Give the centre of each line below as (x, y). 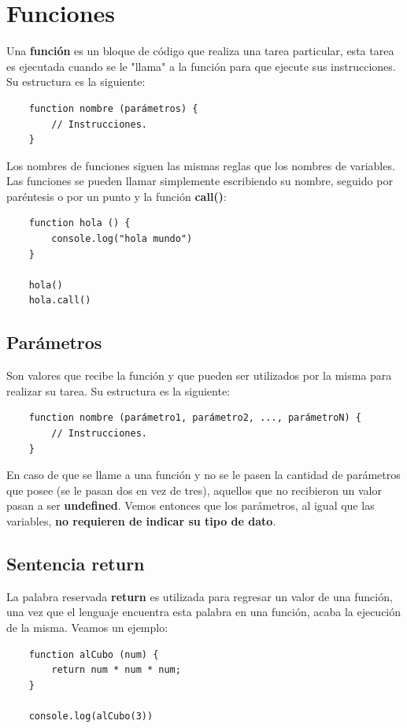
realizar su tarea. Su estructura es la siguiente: (118, 390)
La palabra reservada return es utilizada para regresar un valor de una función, (200, 596)
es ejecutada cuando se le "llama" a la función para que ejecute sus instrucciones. (201, 66)
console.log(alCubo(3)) (91, 716)
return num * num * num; (116, 670)
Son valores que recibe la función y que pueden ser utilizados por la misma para (199, 375)
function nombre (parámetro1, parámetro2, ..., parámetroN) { (195, 418)
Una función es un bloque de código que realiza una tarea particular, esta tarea (200, 51)
